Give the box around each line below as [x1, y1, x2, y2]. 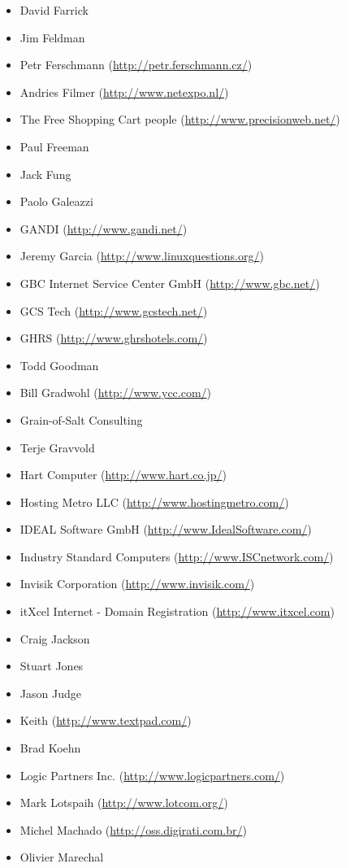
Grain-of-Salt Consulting [19, 411, 143, 428]
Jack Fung [19, 165, 71, 182]
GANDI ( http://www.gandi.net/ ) [19, 220, 188, 237]
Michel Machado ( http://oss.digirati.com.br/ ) [19, 821, 247, 838]
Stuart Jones [19, 657, 84, 674]
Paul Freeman [19, 137, 89, 155]
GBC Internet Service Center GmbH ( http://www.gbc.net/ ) [19, 274, 320, 291]
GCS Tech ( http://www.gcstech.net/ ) [19, 302, 208, 319]
